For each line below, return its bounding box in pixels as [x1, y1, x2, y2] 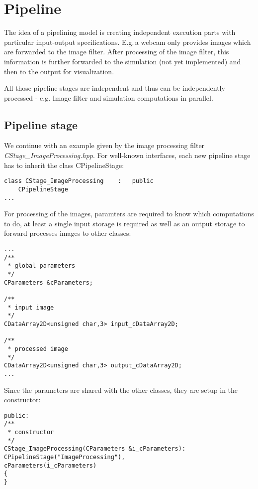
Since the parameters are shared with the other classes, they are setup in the [4, 384, 238, 395]
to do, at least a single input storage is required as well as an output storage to [4, 218, 245, 228]
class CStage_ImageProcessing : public [4, 177, 154, 185]
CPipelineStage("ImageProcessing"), [4, 453, 125, 461]
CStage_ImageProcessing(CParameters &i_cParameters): [4, 445, 186, 453]
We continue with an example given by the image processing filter [4, 140, 205, 151]
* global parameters [7, 262, 76, 270]
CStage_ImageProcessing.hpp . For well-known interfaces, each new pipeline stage [4, 150, 251, 161]
